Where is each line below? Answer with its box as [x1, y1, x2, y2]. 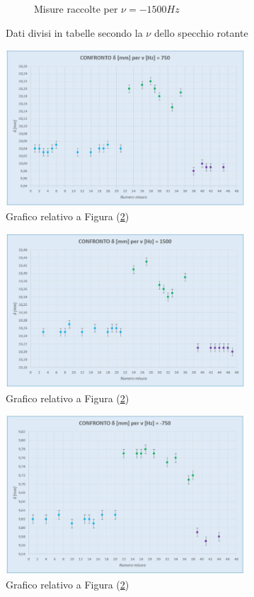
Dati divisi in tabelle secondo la [6, 25, 143, 40]
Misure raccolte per [34, 1, 118, 16]
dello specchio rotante [154, 25, 248, 40]
